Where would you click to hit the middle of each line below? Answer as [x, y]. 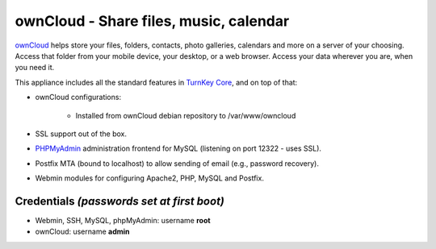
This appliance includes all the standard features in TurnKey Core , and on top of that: [156, 82]
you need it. [35, 68]
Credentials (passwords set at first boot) [120, 201]
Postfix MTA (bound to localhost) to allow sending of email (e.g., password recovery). [177, 163]
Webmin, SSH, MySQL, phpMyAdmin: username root [123, 220]
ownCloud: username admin [82, 232]
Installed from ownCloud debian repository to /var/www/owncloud [186, 115]
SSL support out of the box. [81, 134]
